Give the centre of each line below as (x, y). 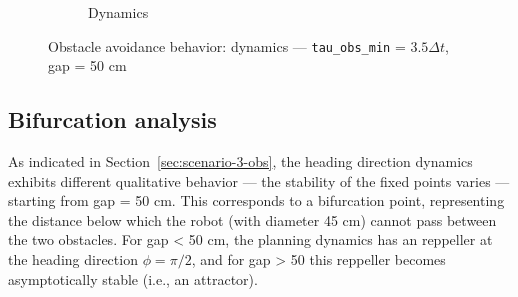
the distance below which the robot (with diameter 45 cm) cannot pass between (252, 219)
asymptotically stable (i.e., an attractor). (133, 278)
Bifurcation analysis (112, 119)
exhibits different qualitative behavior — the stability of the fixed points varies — (259, 180)
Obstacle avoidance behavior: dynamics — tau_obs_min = (227, 45)
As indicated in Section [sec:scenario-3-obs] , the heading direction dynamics (240, 161)
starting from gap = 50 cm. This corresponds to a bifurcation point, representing (256, 200)
